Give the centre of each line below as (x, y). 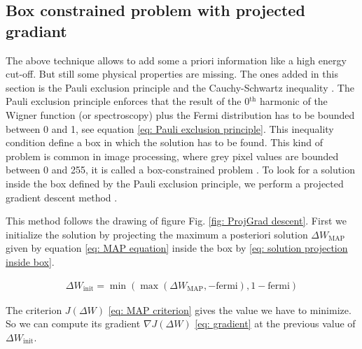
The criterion (34, 309)
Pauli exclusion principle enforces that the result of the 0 (128, 101)
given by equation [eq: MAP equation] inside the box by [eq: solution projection (177, 248)
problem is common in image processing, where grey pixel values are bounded (172, 156)
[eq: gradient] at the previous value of (275, 323)
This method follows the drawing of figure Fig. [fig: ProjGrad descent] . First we (176, 221)
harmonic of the (293, 101)
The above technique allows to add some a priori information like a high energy (176, 60)
